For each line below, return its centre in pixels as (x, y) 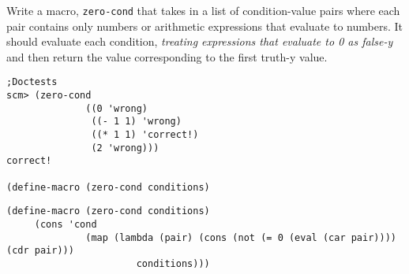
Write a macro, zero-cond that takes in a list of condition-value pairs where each (203, 10)
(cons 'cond (66, 224)
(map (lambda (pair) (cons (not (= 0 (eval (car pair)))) (241, 237)
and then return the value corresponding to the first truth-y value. (167, 56)
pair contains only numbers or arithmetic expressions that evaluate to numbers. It (204, 26)
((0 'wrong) (116, 108)
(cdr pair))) (40, 251)
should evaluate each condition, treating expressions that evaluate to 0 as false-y (200, 41)
